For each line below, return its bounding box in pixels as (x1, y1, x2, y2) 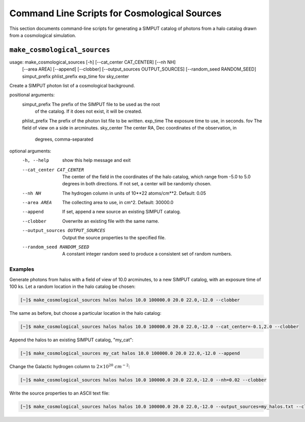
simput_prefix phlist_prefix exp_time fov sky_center (22, 73, 129, 79)
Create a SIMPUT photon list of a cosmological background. (9, 83, 135, 89)
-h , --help (22, 157, 49, 164)
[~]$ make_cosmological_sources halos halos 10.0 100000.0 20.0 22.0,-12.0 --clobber (20, 297, 240, 303)
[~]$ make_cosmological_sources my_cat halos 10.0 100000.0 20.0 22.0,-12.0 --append (20, 350, 240, 356)
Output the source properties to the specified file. (62, 234, 166, 241)
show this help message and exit (62, 157, 131, 164)
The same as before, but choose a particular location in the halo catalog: (9, 310, 162, 316)
